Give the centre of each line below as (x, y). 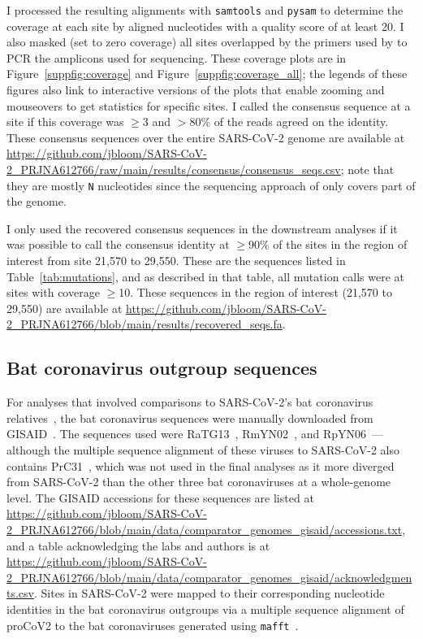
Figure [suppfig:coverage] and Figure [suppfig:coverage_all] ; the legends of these (207, 74)
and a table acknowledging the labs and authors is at (138, 545)
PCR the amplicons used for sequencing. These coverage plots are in (177, 57)
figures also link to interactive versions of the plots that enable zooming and (196, 90)
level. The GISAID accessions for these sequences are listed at (160, 497)
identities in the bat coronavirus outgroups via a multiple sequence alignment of (205, 609)
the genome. (37, 201)
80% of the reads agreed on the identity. (289, 122)
